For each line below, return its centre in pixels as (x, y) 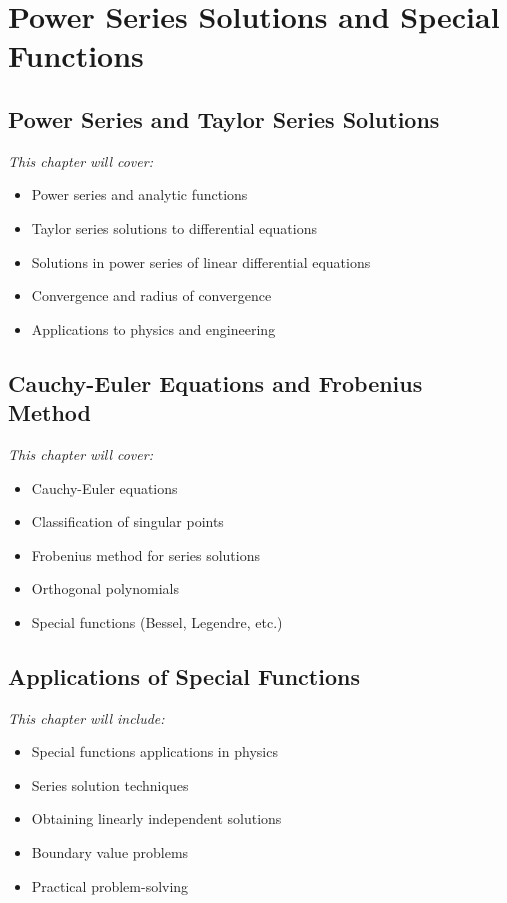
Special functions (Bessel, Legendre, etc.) (157, 621)
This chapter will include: (86, 717)
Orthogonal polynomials (105, 588)
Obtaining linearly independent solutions (156, 818)
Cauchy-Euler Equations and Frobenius (215, 382)
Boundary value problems (110, 852)
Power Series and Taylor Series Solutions (224, 118)
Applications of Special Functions (184, 675)
